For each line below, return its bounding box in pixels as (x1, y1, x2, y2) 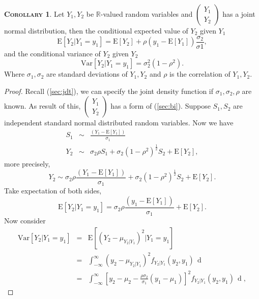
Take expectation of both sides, (4, 185, 102, 196)
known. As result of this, (4, 101, 81, 111)
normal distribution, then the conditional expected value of (4, 25, 188, 36)
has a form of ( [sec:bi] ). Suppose (110, 101, 211, 111)
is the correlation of (169, 69, 231, 79)
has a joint (222, 9, 255, 19)
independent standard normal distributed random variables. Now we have (4, 117, 234, 128)
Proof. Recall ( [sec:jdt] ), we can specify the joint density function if (4, 85, 214, 96)
